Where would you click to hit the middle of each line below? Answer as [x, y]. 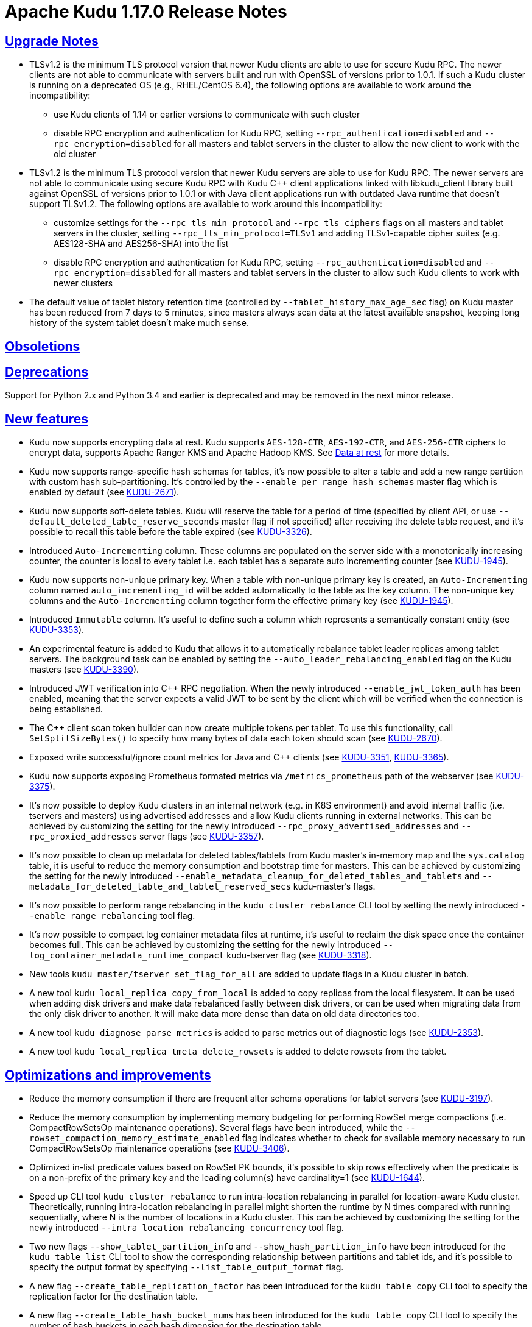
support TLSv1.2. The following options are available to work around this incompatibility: [206, 204]
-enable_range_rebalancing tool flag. [112, 916]
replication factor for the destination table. [114, 1297]
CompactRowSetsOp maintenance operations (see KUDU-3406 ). [159, 1148]
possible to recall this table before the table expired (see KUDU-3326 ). [171, 532]
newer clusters [83, 283]
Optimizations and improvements [108, 1075]
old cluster [75, 154]
